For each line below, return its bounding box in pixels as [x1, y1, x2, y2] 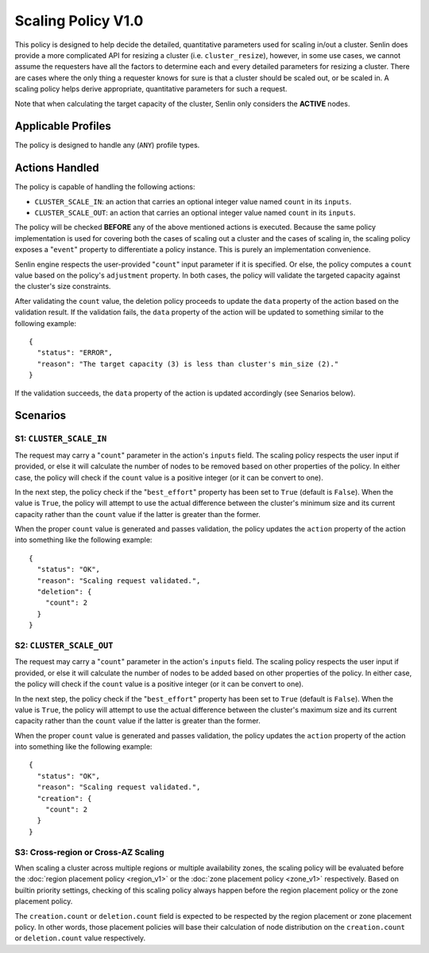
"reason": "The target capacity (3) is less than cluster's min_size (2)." [37, 359, 339, 368]
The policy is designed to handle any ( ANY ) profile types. [14, 140, 200, 150]
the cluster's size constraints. [14, 282, 111, 291]
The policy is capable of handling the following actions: [14, 182, 195, 192]
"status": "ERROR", [37, 348, 113, 357]
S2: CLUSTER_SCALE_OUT [14, 640, 114, 651]
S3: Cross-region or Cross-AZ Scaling [14, 846, 164, 858]
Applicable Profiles [14, 119, 111, 133]
